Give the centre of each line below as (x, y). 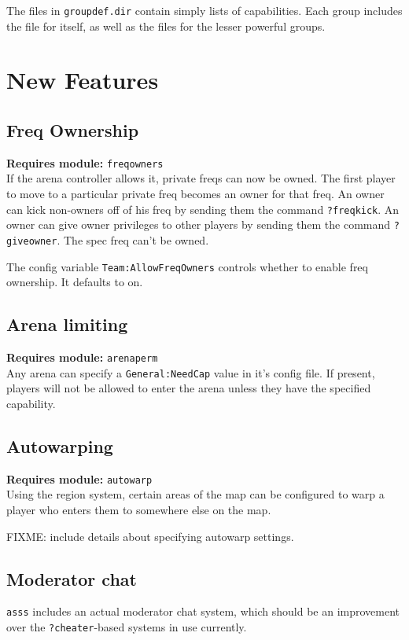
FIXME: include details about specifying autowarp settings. (150, 536)
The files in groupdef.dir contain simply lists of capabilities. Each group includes (204, 10)
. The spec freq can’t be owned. (133, 239)
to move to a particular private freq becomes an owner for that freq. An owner (195, 194)
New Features (83, 80)
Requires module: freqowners (85, 162)
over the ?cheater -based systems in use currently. (127, 627)
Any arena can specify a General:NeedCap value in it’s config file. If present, (191, 372)
